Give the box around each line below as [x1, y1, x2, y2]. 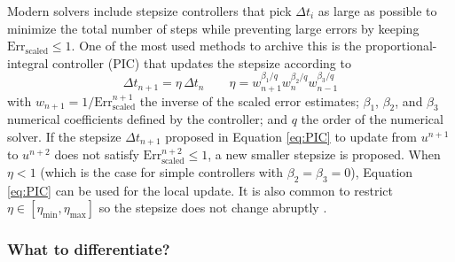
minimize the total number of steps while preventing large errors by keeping [7, 19, 420, 37]
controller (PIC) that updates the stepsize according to [51, 53, 351, 72]
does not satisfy [54, 145, 139, 164]
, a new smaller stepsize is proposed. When [208, 145, 441, 164]
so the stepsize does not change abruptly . [98, 198, 327, 217]
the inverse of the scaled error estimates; [139, 91, 359, 110]
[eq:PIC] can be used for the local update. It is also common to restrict [7, 181, 393, 199]
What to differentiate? [7, 238, 170, 260]
